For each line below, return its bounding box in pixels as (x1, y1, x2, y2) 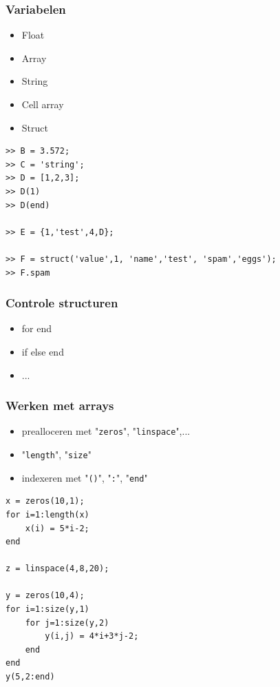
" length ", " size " (21, 447, 91, 461)
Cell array (21, 97, 64, 111)
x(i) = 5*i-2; (25, 523, 89, 533)
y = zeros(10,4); (6, 591, 85, 601)
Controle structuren (6, 294, 118, 311)
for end (21, 321, 52, 336)
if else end (21, 344, 64, 358)
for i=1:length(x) (6, 509, 89, 520)
